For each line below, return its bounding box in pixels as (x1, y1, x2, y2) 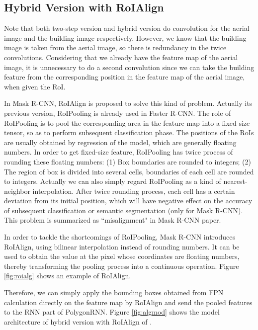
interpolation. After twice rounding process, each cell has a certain (32, 185, 235, 196)
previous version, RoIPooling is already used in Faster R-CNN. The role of (4, 107, 231, 118)
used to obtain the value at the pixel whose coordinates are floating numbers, (4, 251, 240, 261)
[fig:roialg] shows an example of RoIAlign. (4, 270, 131, 281)
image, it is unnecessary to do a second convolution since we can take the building (4, 62, 255, 72)
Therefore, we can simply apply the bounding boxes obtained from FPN (4, 287, 224, 298)
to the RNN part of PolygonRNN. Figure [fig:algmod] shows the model (4, 307, 220, 317)
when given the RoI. (4, 81, 66, 91)
